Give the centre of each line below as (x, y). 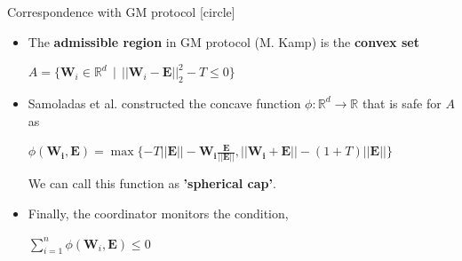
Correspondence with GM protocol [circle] (121, 12)
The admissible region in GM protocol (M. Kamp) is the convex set (223, 41)
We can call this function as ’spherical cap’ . (152, 183)
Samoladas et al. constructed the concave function (164, 103)
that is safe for (402, 103)
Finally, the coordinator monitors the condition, (158, 214)
